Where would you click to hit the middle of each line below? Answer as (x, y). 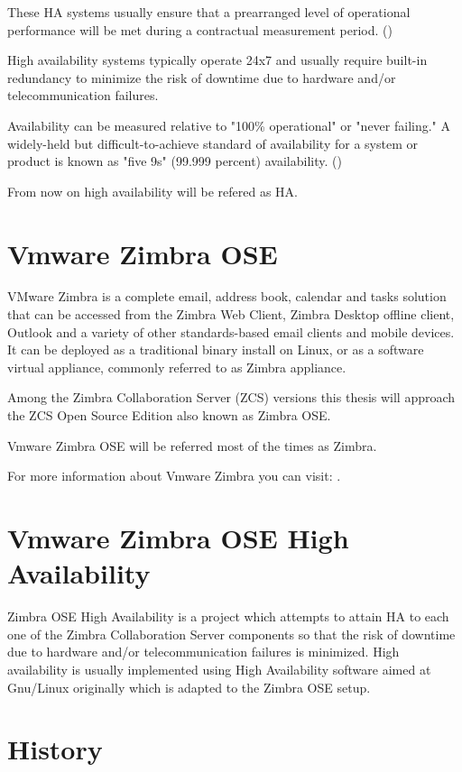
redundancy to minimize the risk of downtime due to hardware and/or (202, 77)
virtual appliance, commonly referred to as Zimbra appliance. (177, 367)
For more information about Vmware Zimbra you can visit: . (174, 476)
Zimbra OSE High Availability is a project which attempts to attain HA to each (228, 616)
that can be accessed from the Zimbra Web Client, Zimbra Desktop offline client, (231, 314)
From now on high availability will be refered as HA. (153, 191)
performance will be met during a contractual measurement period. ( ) (200, 29)
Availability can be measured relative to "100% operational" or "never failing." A (229, 125)
